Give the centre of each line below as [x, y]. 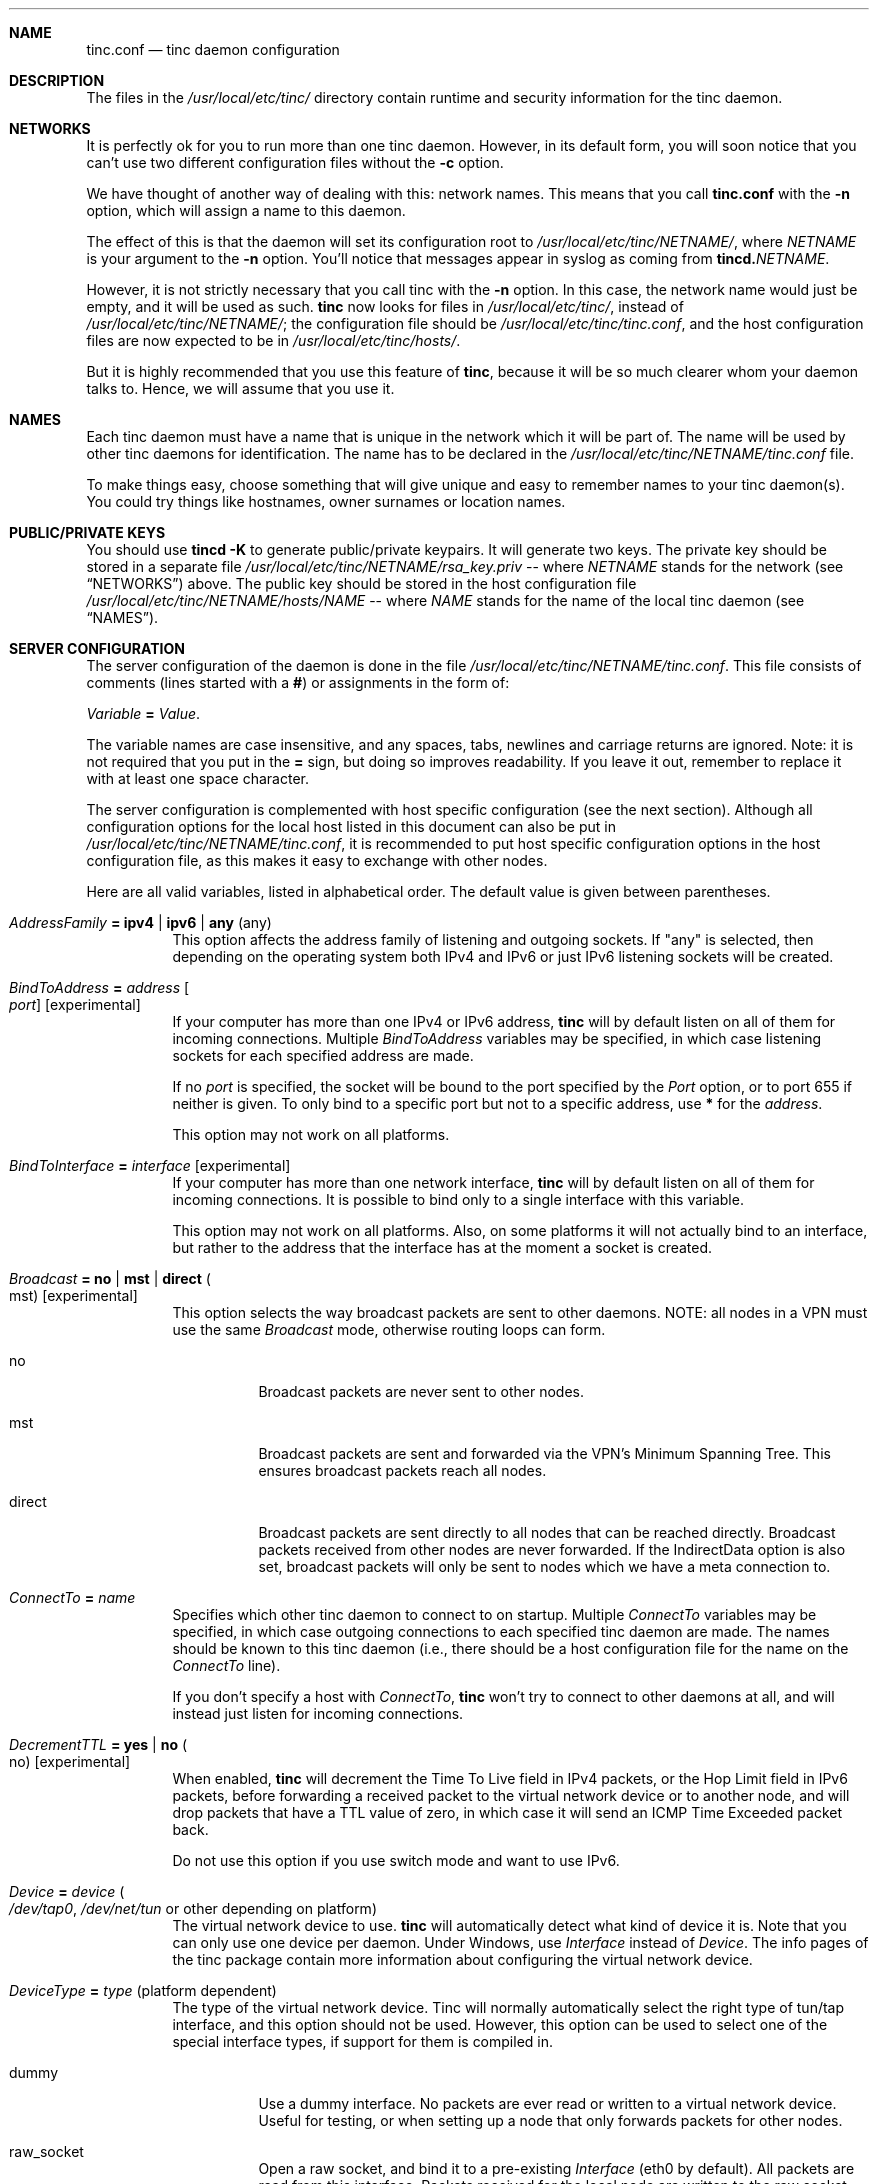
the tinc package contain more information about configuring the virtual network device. [462, 1959]
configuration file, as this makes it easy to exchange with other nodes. [317, 860]
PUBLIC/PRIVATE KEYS [87, 532]
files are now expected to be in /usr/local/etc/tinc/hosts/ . [273, 340]
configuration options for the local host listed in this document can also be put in [351, 826]
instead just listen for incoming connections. [318, 1713]
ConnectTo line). [226, 1665]
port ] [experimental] [75, 1004]
